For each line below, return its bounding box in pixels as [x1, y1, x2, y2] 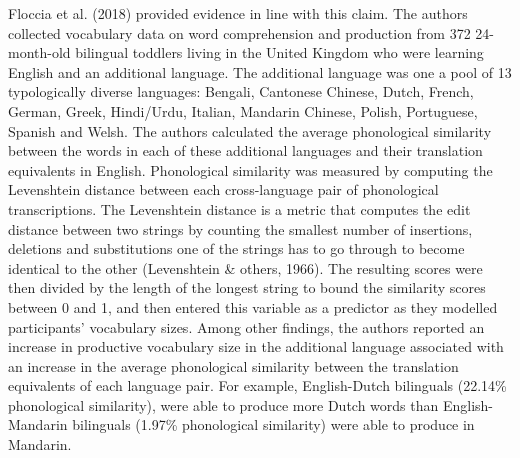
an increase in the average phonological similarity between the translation [8, 355, 459, 376]
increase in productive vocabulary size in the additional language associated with [8, 336, 504, 357]
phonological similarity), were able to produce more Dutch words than [8, 394, 439, 415]
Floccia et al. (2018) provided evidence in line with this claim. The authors [8, 3, 468, 23]
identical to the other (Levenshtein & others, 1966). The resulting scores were [8, 257, 483, 278]
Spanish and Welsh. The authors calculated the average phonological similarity [8, 120, 492, 141]
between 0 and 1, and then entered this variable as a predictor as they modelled [8, 296, 498, 317]
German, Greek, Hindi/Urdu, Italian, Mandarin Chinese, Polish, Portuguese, [8, 100, 478, 121]
